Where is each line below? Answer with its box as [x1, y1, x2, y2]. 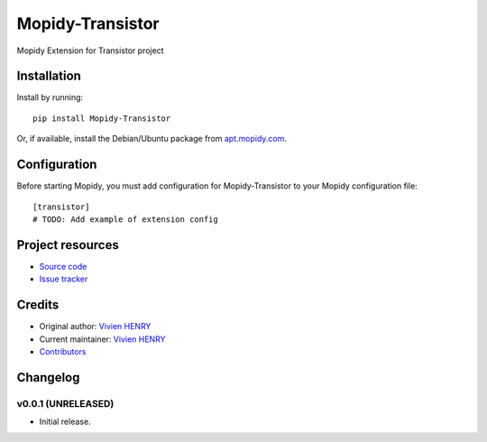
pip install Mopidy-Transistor [32, 113, 171, 124]
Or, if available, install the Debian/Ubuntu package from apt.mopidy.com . [16, 134, 288, 144]
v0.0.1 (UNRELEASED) [16, 397, 115, 410]
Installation [16, 69, 81, 84]
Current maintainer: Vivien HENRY [39, 334, 166, 345]
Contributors [39, 345, 87, 356]
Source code [39, 261, 87, 272]
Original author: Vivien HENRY [39, 321, 152, 332]
